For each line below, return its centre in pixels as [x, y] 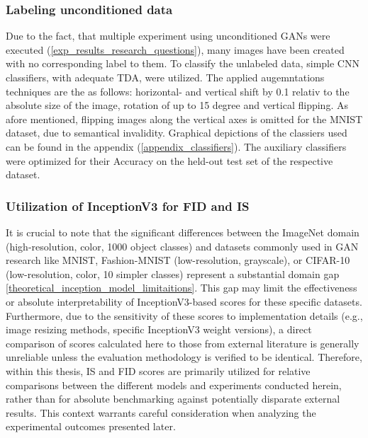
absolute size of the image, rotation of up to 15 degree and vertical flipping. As [177, 105]
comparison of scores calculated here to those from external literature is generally [183, 343]
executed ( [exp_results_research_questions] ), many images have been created [175, 49]
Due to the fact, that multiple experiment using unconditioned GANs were [168, 36]
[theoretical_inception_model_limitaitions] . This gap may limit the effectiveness [182, 288]
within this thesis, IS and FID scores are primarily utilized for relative [158, 370]
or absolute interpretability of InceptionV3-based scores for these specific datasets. [184, 301]
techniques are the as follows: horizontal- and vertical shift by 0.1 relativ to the [178, 91]
